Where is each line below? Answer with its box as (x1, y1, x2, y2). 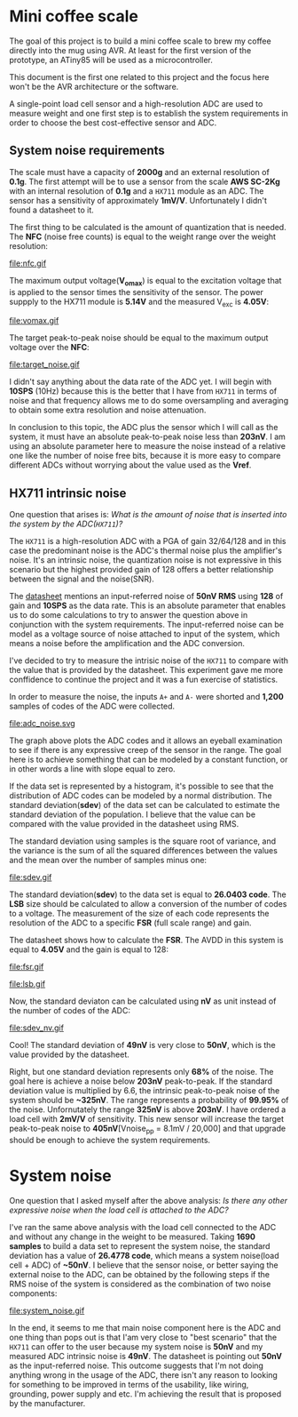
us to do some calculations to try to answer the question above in (9, 610, 248, 620)
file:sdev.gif (9, 872, 52, 883)
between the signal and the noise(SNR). (9, 573, 155, 584)
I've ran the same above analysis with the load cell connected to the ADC (9, 1221, 277, 1232)
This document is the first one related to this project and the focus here (9, 71, 270, 82)
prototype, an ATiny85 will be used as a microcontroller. (9, 54, 213, 65)
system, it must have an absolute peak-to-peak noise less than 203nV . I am (9, 431, 286, 442)
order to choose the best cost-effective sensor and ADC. (9, 117, 217, 128)
